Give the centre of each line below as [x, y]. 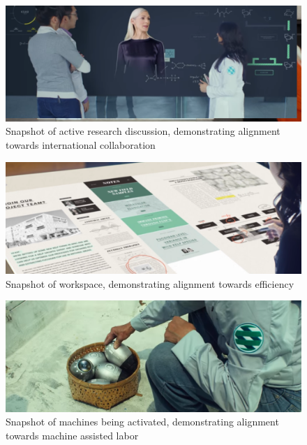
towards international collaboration [81, 144]
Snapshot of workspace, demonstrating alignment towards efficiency [150, 283]
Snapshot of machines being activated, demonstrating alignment [142, 422]
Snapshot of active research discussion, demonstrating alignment [143, 131]
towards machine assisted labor [72, 435]
